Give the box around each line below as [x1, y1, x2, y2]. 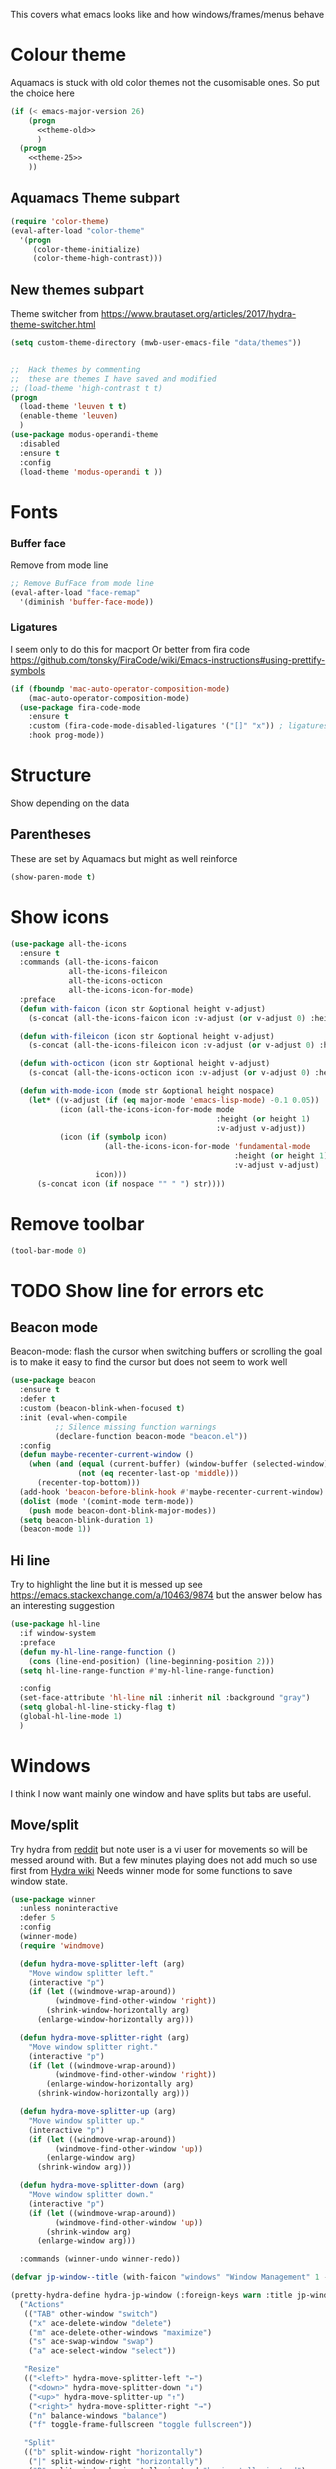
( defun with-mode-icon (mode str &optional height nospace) [19, 1086, 275, 1096]
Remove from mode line [10, 559, 109, 571]
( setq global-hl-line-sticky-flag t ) [19, 1702, 177, 1713]
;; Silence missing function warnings [54, 1422, 217, 1432]
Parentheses [10, 826, 92, 843]
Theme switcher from [10, 308, 100, 320]
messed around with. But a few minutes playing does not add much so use [10, 1854, 318, 1866]
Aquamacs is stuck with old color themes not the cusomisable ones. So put [10, 76, 320, 88]
